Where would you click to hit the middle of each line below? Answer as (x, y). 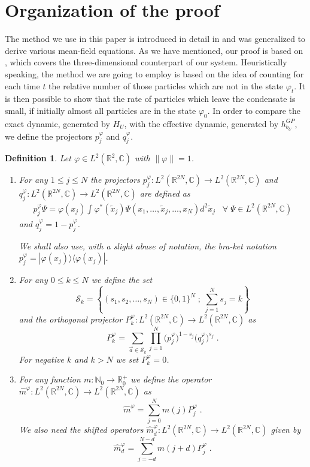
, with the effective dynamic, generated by (201, 123)
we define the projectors (48, 136)
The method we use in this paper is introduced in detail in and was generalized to (155, 39)
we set (127, 359)
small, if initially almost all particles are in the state (101, 110)
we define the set (122, 279)
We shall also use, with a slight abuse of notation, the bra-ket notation (148, 245)
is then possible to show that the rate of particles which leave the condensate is (150, 99)
